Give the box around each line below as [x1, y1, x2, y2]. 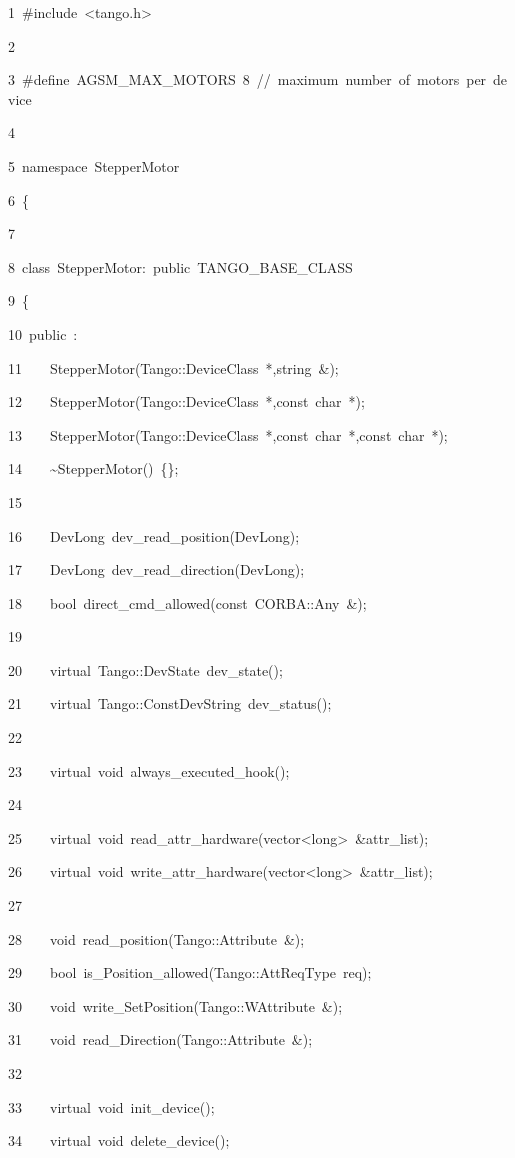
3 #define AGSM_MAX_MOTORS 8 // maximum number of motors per [8, 69, 487, 90]
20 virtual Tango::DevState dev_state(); [8, 659, 283, 680]
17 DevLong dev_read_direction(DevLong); [8, 559, 305, 580]
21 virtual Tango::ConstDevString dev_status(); [8, 693, 332, 714]
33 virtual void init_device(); [8, 1096, 215, 1117]
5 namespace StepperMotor [8, 155, 180, 176]
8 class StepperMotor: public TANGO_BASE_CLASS [8, 256, 353, 277]
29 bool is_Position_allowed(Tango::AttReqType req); [8, 962, 372, 983]
